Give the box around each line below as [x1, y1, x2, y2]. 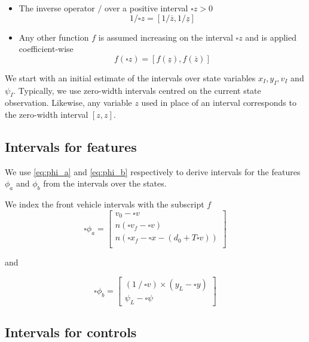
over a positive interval [105, 2, 188, 14]
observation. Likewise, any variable [5, 96, 132, 109]
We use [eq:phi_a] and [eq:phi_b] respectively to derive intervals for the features [5, 165, 301, 178]
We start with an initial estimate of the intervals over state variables [5, 71, 256, 84]
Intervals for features [5, 137, 137, 155]
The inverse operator [19, 2, 95, 14]
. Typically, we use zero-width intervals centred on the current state [13, 84, 261, 96]
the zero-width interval [5, 108, 88, 120]
